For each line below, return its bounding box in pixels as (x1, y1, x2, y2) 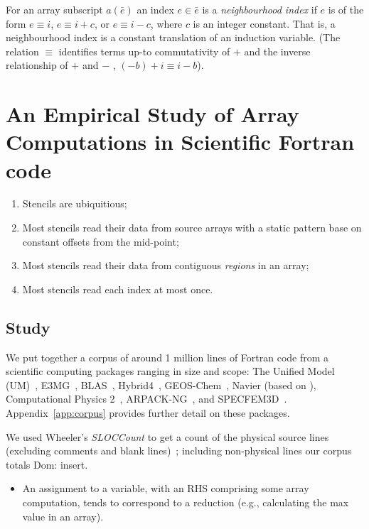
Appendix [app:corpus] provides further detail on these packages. (6, 405, 290, 420)
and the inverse (244, 43, 311, 58)
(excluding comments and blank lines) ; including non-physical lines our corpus (6, 443, 352, 458)
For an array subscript (6, 2, 103, 16)
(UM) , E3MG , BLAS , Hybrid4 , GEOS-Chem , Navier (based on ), (6, 377, 316, 392)
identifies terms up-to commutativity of (58, 43, 230, 58)
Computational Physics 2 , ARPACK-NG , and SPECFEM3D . (6, 391, 287, 406)
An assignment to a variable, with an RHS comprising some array (22, 481, 309, 496)
